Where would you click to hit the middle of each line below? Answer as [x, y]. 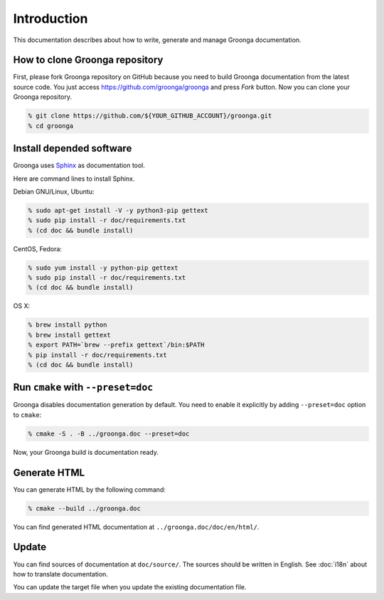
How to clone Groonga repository [88, 60]
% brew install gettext [70, 335]
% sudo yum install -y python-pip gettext [103, 268]
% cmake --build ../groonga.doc [85, 508]
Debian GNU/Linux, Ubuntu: [54, 191]
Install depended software [73, 148]
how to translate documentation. [60, 574]
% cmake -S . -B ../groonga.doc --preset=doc [109, 433]
